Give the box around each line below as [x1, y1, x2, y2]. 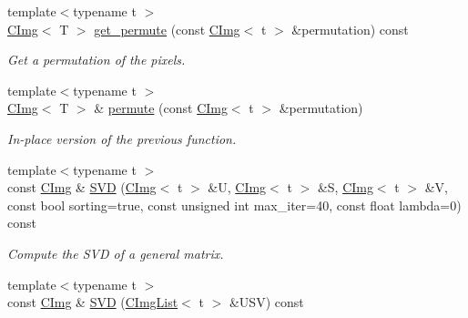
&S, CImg [317, 178, 373, 197]
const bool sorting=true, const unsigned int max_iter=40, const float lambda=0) [7, 195, 462, 214]
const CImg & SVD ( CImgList [7, 292, 178, 312]
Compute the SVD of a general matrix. [7, 243, 224, 262]
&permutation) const [291, 19, 409, 38]
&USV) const [229, 292, 304, 312]
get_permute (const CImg [94, 19, 240, 38]
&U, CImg [208, 178, 267, 197]
